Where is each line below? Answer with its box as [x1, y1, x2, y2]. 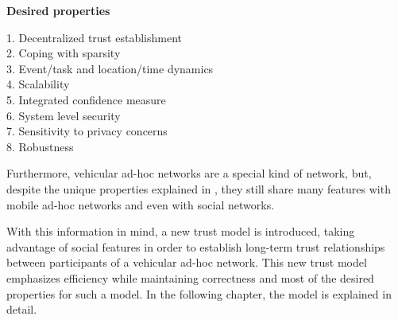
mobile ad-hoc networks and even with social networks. [6, 196, 275, 213]
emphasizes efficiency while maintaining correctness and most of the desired [6, 269, 374, 286]
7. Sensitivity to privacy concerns [6, 123, 168, 139]
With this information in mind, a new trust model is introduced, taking [6, 223, 355, 240]
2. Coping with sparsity [6, 45, 121, 61]
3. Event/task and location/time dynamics [6, 60, 214, 76]
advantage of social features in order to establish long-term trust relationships [6, 238, 385, 255]
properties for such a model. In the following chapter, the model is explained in [6, 285, 392, 302]
